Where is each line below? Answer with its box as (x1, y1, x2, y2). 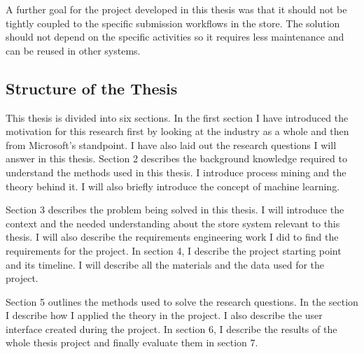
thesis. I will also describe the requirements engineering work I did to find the (6, 229, 339, 244)
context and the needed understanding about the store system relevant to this (6, 215, 340, 230)
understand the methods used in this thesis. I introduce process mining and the (6, 164, 346, 179)
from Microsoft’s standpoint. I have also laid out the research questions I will (6, 137, 337, 152)
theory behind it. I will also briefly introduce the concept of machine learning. (6, 178, 340, 193)
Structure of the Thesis (6, 77, 178, 99)
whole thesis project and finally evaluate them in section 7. (6, 335, 258, 350)
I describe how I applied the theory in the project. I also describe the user (6, 308, 323, 323)
